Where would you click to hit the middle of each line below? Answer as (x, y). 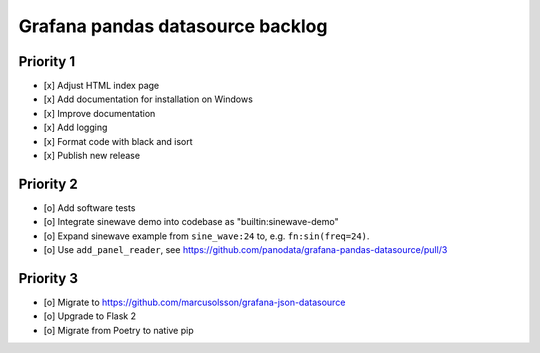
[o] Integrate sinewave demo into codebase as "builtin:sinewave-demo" (191, 222)
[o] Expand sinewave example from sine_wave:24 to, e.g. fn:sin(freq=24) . (206, 236)
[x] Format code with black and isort (118, 141)
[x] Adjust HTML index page (101, 86)
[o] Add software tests (89, 207)
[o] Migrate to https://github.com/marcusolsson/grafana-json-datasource (194, 302)
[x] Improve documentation (99, 113)
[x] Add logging (75, 127)
